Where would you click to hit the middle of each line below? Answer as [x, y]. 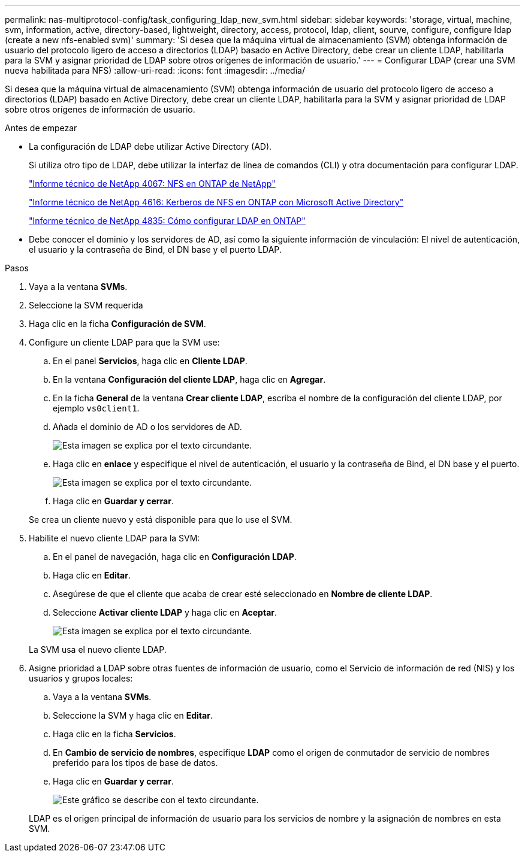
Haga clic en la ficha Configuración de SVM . [117, 324]
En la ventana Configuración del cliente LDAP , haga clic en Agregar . [189, 379]
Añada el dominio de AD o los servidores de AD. [147, 427]
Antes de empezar [41, 128]
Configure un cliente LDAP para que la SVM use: [124, 342]
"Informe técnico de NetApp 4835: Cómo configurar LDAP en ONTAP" [167, 221]
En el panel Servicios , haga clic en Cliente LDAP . [150, 361]
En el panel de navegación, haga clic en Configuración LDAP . [175, 557]
